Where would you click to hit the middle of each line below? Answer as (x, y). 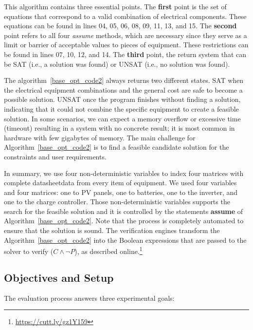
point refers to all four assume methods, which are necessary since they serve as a (126, 35)
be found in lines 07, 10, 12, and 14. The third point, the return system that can (125, 54)
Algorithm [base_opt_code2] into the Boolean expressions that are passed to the (125, 240)
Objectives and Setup (59, 277)
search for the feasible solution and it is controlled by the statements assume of (124, 211)
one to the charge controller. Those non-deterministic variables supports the (117, 202)
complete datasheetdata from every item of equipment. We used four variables (120, 183)
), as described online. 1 (108, 250)
